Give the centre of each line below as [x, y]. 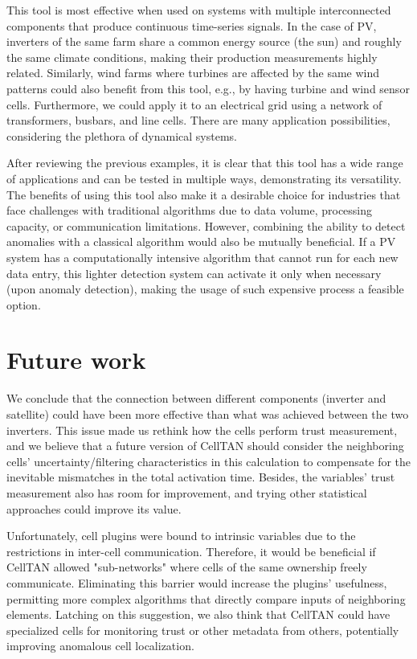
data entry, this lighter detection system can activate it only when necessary [194, 273]
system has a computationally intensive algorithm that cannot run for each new [202, 257]
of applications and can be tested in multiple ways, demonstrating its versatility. [204, 178]
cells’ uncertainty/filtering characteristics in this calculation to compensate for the [209, 461]
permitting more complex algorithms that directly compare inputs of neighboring [206, 598]
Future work [76, 360]
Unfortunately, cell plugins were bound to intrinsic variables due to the [181, 536]
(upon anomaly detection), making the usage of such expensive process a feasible [205, 289]
